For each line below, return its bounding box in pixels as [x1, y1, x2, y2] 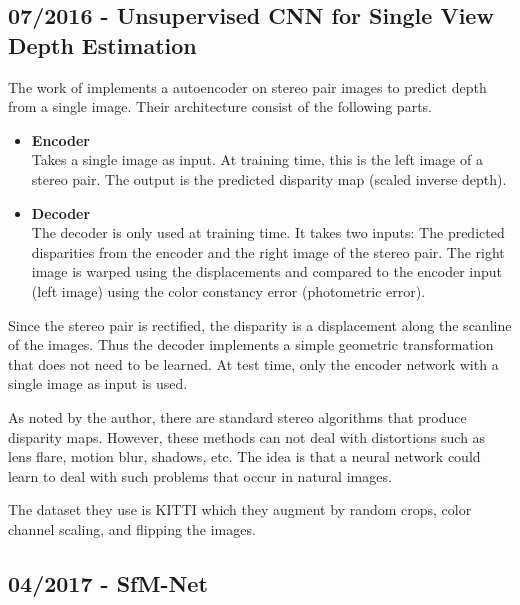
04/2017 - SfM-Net [8, 567, 208, 598]
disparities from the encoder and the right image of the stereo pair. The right [31, 241, 505, 262]
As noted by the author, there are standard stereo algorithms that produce [8, 406, 467, 427]
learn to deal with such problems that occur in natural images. [8, 465, 392, 486]
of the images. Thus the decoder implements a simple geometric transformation [8, 334, 494, 355]
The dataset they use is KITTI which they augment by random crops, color [8, 499, 472, 520]
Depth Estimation [8, 29, 197, 60]
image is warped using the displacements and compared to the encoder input [31, 261, 502, 282]
